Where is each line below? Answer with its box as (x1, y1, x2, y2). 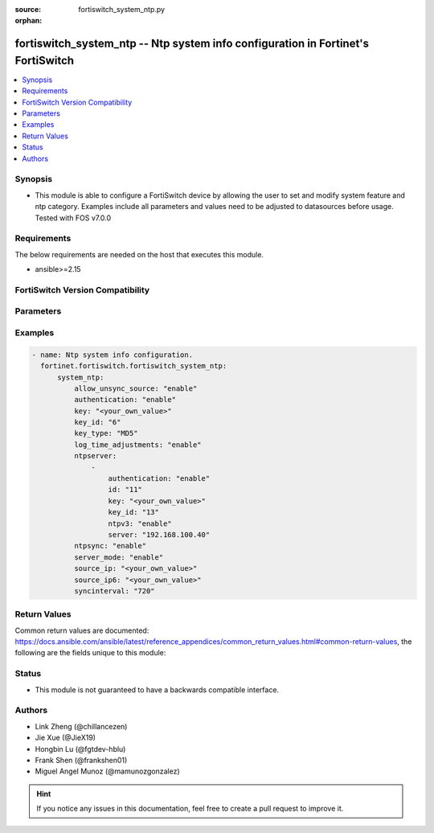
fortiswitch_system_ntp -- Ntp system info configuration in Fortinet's (14, 37, 370, 51)
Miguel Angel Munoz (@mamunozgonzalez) (35, 766, 180, 776)
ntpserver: (73, 451, 117, 461)
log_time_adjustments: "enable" (73, 440, 202, 449)
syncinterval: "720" (73, 586, 156, 595)
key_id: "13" (108, 507, 160, 517)
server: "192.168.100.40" (108, 531, 211, 539)
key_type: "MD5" (73, 429, 138, 438)
